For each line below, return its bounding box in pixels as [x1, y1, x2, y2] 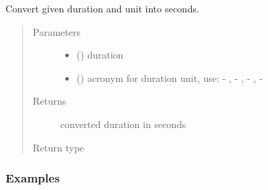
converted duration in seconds [60, 116, 186, 131]
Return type [32, 140, 85, 154]
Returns [32, 94, 67, 108]
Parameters [32, 24, 80, 39]
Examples [5, 169, 60, 187]
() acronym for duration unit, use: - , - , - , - [76, 70, 263, 85]
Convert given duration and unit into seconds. [5, 1, 199, 15]
